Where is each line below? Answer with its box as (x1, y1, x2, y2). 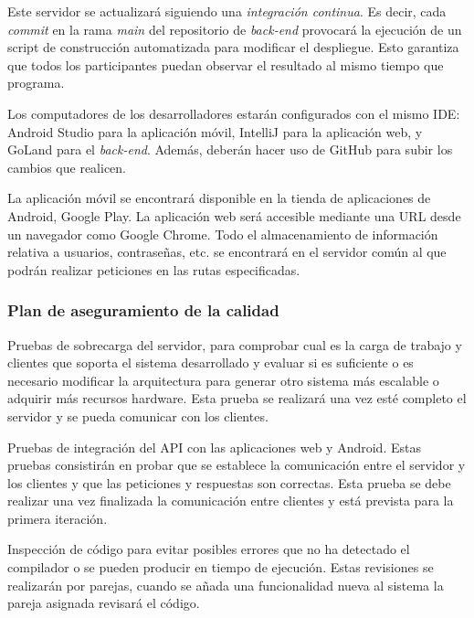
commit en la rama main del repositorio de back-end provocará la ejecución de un (7, 19, 462, 38)
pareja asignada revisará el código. (7, 593, 200, 613)
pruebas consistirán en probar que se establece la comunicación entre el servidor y (7, 455, 466, 474)
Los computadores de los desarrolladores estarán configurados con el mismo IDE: (7, 103, 460, 123)
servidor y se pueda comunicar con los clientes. (7, 406, 269, 425)
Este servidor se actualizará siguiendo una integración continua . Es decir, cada (7, 2, 447, 20)
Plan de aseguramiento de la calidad (7, 299, 279, 322)
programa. (7, 73, 65, 92)
